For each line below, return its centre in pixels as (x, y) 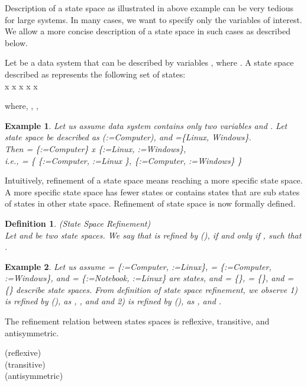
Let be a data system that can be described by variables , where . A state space (149, 62)
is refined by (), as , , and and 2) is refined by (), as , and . (113, 301)
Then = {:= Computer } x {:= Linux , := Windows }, (96, 148)
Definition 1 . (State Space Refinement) (78, 223)
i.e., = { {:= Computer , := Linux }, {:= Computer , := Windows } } (123, 160)
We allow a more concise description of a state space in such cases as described (148, 31)
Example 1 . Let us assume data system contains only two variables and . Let (146, 125)
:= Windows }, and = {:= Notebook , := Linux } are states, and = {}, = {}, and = (149, 278)
